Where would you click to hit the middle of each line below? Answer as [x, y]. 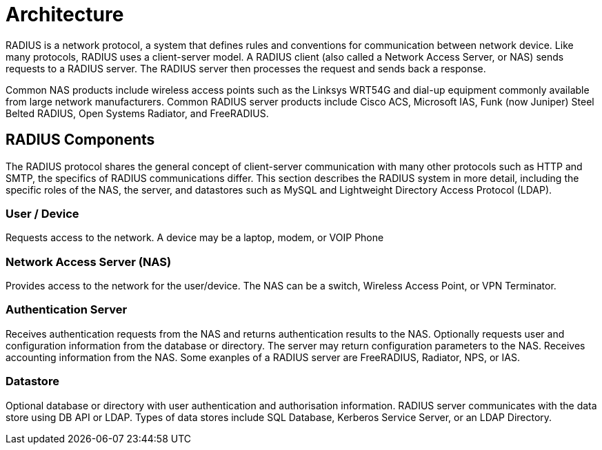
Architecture [65, 14]
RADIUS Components [80, 140]
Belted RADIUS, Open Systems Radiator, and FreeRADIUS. [137, 113]
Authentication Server [67, 310]
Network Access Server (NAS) [89, 262]
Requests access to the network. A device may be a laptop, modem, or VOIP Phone [195, 238]
